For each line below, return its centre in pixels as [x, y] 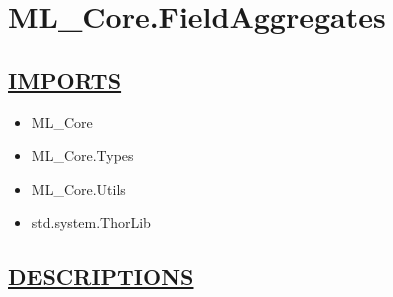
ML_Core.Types [82, 155]
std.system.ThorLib [91, 222]
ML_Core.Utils [78, 188]
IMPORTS [65, 79]
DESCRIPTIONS [101, 276]
